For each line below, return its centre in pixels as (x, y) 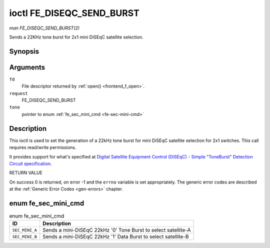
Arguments (27, 67)
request (19, 93)
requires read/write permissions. (43, 147)
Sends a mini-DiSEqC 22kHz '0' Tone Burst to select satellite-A (117, 230)
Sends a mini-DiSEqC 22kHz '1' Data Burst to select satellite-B (116, 236)
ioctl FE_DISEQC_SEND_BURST (74, 13)
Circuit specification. (30, 163)
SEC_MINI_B (25, 237)
